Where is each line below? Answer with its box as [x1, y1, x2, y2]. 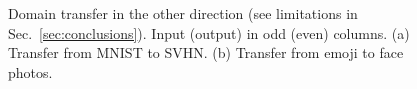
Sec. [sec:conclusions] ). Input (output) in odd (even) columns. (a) [8, 22, 410, 43]
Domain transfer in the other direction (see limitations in [8, 3, 358, 23]
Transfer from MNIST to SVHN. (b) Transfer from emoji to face [8, 42, 404, 63]
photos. [8, 61, 53, 82]
